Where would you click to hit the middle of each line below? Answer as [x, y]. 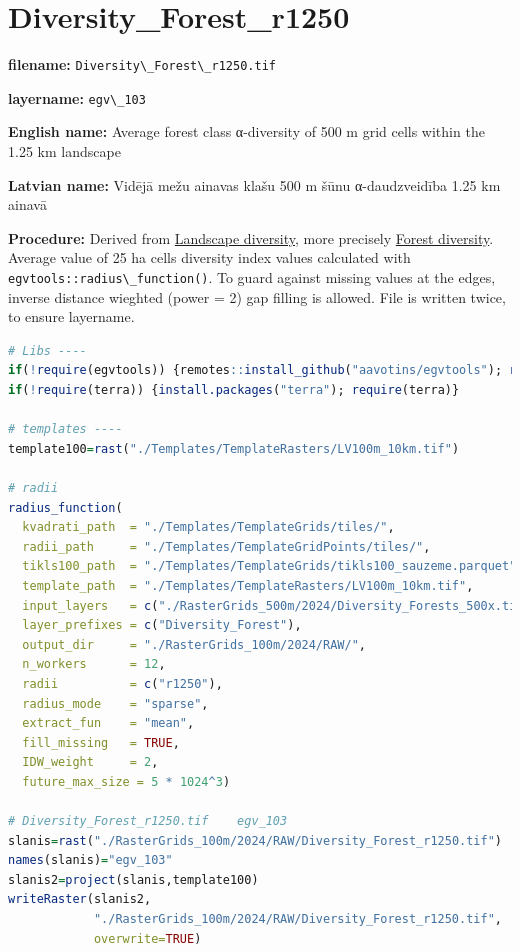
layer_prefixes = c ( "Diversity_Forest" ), [162, 625]
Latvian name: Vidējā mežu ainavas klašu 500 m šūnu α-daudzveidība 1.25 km [254, 184]
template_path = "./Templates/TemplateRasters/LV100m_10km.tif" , [248, 585]
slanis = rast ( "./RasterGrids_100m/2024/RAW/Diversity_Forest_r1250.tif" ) [255, 840]
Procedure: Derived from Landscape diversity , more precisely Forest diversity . [251, 237]
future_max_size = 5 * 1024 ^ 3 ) [126, 781]
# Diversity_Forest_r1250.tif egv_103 [148, 821]
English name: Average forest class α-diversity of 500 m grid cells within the [246, 131]
